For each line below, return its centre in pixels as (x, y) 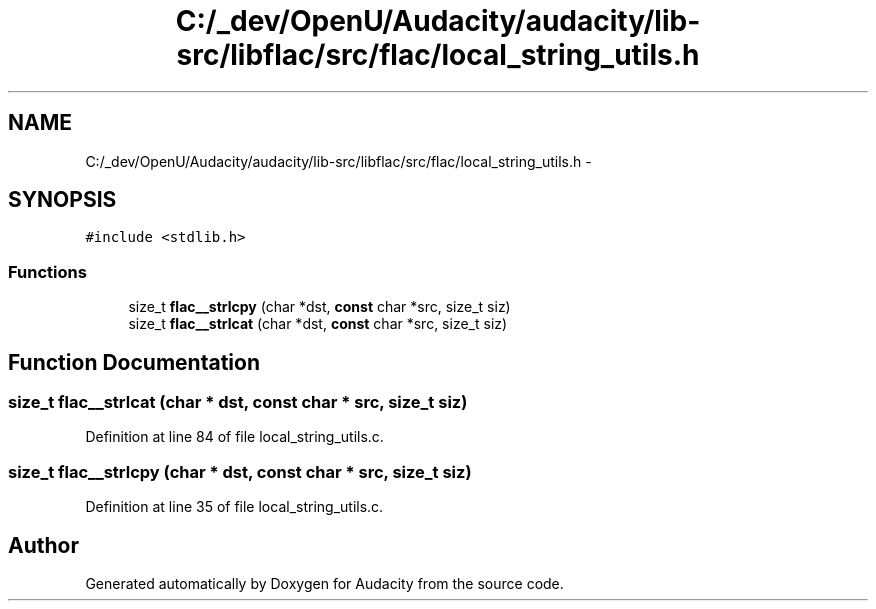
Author (43, 545)
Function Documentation (134, 362)
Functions (47, 271)
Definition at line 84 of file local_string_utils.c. (234, 437)
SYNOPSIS (62, 200)
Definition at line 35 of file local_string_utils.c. (234, 507)
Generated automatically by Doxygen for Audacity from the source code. (324, 583)
